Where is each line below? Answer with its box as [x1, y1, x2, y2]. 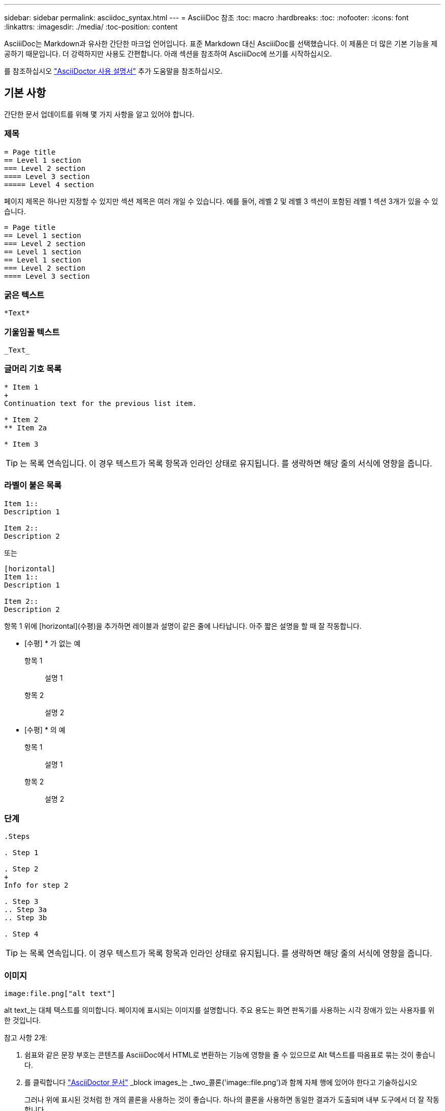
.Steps [4, 832, 30, 841]
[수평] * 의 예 [24, 725, 66, 734]
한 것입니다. [4, 1016, 41, 1025]
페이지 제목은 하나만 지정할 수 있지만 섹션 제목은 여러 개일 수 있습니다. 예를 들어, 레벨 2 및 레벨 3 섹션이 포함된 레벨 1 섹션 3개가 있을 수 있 [4, 196, 438, 206]
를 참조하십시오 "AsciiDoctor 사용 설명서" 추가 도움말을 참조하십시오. [4, 67, 223, 75]
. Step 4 [4, 930, 39, 939]
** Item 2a [4, 423, 47, 432]
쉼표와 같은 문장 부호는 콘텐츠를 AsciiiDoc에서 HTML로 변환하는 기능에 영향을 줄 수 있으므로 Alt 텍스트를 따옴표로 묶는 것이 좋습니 [24, 1050, 435, 1060]
